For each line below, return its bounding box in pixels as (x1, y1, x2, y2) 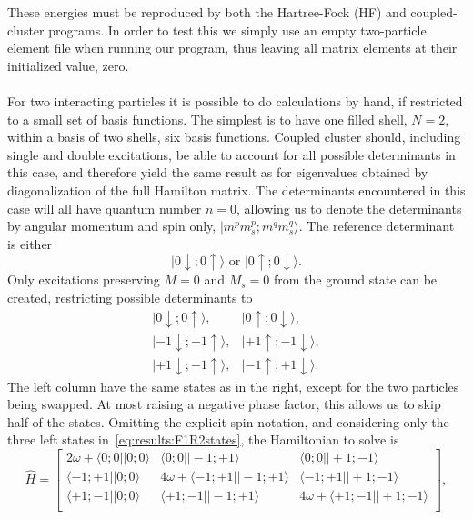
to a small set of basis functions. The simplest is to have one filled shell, (7, 109, 408, 128)
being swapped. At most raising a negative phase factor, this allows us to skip (7, 394, 441, 414)
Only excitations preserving (7, 270, 160, 289)
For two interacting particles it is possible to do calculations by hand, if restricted (7, 91, 463, 110)
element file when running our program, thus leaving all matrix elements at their (7, 38, 458, 57)
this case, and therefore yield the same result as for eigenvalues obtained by (7, 163, 428, 182)
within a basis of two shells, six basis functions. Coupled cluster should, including (7, 127, 461, 146)
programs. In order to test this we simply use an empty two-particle (48, 20, 427, 39)
